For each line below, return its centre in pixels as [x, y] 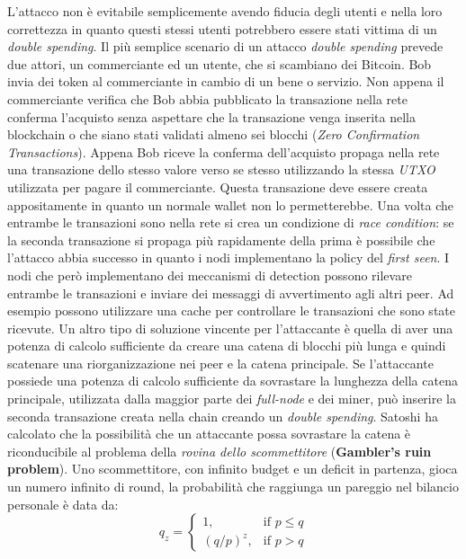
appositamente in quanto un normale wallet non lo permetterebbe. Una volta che [231, 204]
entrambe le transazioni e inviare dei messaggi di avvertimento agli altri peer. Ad [231, 293]
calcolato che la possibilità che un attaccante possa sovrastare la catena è [209, 434]
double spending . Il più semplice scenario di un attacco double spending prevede [225, 46]
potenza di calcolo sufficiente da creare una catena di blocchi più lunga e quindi [227, 346]
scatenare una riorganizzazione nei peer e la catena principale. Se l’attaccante [220, 363]
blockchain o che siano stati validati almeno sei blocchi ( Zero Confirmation [214, 134]
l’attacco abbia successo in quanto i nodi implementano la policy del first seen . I [229, 257]
